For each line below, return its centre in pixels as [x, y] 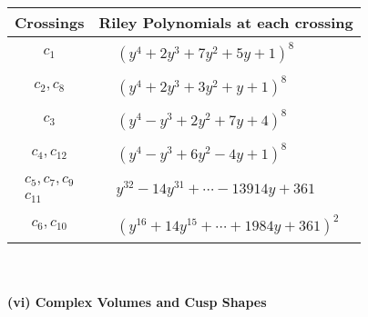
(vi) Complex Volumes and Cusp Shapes [137, 302]
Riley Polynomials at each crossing [226, 22]
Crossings [50, 22]
